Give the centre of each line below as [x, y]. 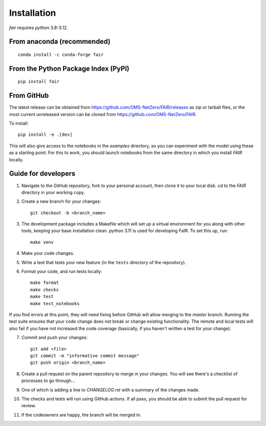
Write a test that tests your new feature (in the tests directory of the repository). [104, 262]
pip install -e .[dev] [45, 135]
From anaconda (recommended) [60, 42]
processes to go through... [48, 381]
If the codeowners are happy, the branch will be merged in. [81, 415]
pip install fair [39, 82]
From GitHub [29, 96]
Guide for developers [42, 174]
